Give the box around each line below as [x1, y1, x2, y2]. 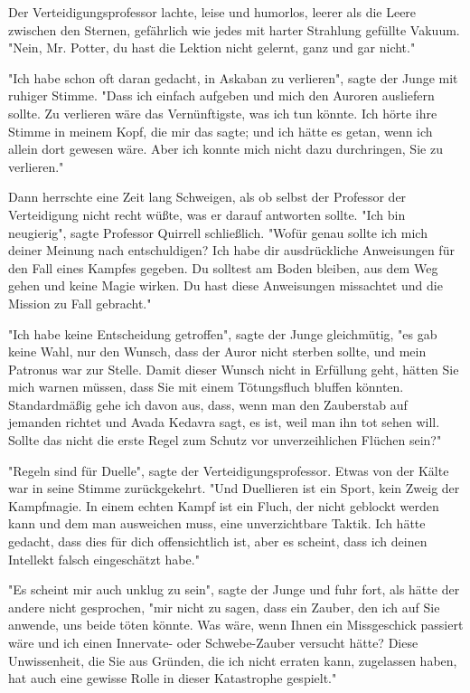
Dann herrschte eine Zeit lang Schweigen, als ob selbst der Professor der [8, 187, 407, 206]
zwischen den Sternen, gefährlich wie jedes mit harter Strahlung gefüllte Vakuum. [8, 20, 460, 39]
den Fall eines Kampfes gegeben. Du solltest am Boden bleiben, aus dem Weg [8, 258, 438, 277]
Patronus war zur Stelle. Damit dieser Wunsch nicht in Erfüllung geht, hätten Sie [8, 359, 459, 378]
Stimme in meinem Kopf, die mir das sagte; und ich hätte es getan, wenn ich [8, 121, 433, 140]
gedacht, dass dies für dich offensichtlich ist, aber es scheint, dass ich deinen [8, 532, 428, 551]
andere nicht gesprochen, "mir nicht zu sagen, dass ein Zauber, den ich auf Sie [8, 597, 440, 616]
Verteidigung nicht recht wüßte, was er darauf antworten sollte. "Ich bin [8, 204, 406, 223]
